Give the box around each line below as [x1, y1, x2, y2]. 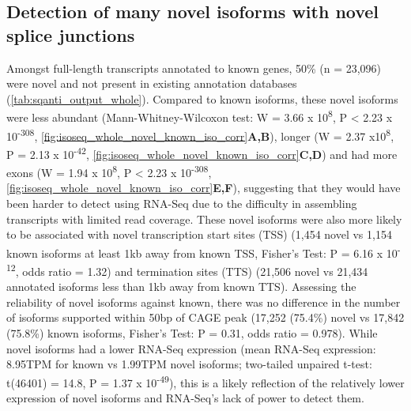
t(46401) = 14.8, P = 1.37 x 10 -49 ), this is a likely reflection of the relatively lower [6, 371, 405, 390]
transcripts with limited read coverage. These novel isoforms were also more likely [6, 210, 402, 227]
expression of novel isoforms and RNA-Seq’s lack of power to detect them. [6, 390, 364, 406]
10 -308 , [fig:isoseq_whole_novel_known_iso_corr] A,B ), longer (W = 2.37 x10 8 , [6, 125, 394, 144]
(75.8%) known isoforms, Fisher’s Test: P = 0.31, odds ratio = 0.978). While [6, 325, 378, 341]
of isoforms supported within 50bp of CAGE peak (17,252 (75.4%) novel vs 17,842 [6, 309, 405, 326]
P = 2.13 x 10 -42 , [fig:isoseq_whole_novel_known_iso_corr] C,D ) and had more [6, 143, 398, 162]
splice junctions [6, 22, 135, 47]
